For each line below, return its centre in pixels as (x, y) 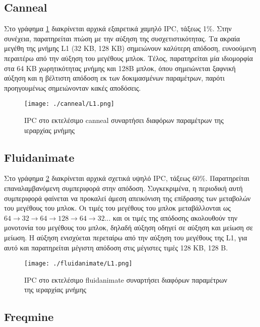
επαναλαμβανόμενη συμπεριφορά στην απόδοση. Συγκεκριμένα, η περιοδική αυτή (123, 188)
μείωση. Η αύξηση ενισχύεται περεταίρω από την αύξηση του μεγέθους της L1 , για (126, 237)
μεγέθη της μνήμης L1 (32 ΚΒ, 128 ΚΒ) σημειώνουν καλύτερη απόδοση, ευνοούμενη (130, 48)
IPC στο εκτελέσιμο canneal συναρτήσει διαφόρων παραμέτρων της (124, 120)
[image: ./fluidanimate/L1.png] (78, 264)
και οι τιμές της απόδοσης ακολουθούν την (175, 217)
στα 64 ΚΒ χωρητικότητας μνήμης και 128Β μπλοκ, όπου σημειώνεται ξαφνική (120, 68)
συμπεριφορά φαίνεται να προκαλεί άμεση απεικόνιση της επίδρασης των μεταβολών (127, 198)
